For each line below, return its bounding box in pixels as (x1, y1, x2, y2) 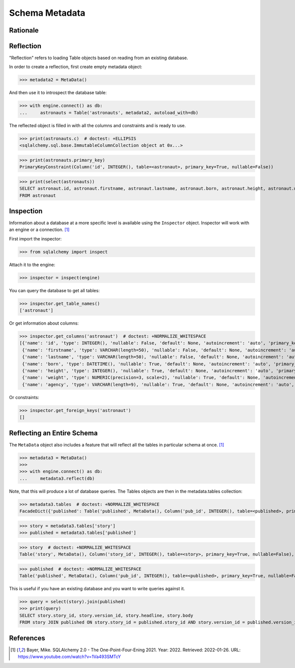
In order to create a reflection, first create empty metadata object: (9, 64, 143, 70)
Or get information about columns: (9, 320, 79, 326)
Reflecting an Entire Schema (9, 429, 98, 437)
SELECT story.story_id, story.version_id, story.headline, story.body (19, 612, 194, 618)
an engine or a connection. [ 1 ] (9, 227, 70, 233)
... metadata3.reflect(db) (19, 475, 95, 481)
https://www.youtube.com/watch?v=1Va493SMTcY (18, 654, 121, 660)
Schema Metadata (9, 7, 86, 18)
